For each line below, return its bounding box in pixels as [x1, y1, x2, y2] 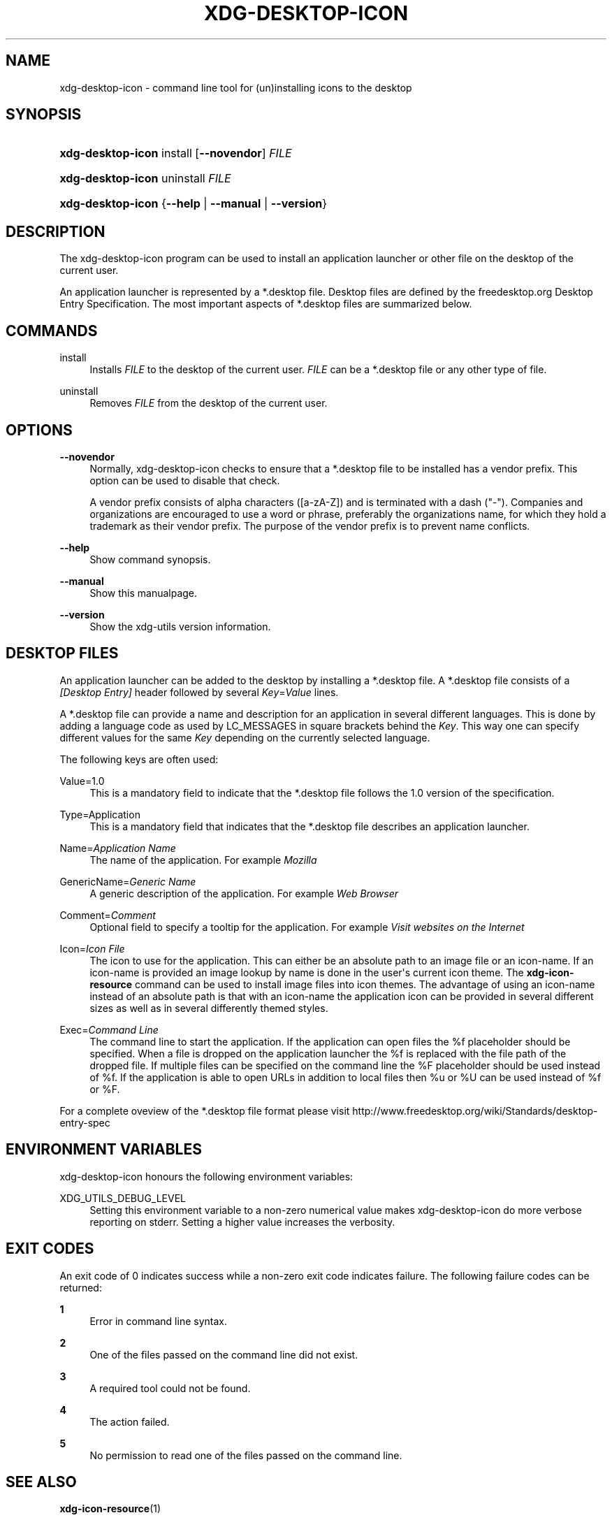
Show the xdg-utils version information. [89, 620, 271, 632]
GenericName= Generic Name [59, 875, 196, 888]
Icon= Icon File [59, 942, 125, 955]
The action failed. [89, 1415, 170, 1428]
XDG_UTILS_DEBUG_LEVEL [59, 1192, 187, 1204]
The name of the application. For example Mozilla [89, 853, 317, 866]
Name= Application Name [59, 841, 176, 854]
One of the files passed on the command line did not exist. [89, 1348, 358, 1361]
